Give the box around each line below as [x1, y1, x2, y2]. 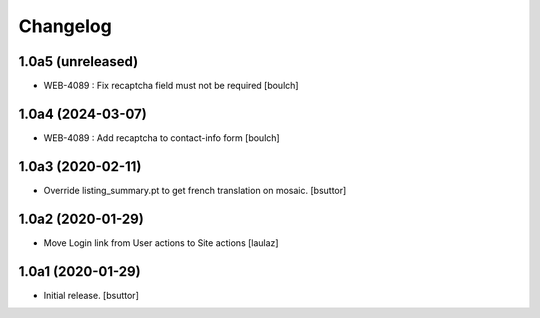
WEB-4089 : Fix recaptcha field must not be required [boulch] [43, 80, 299, 92]
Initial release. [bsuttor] [43, 289, 139, 301]
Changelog [18, 15, 112, 37]
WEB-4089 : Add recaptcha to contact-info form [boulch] [43, 131, 280, 144]
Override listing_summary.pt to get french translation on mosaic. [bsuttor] [43, 184, 347, 196]
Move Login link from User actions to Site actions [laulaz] [43, 236, 279, 249]
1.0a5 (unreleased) [18, 53, 139, 70]
